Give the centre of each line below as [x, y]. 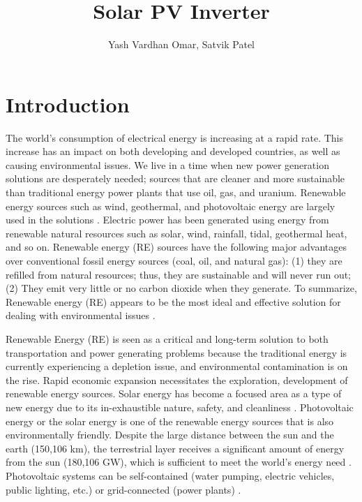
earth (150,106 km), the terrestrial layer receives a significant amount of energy [175, 448]
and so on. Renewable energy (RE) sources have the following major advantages [176, 247]
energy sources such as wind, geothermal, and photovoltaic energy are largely [171, 206]
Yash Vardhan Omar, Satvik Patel [181, 44]
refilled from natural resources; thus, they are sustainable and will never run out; [179, 274]
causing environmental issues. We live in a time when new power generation [167, 164]
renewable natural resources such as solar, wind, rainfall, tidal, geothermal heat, [176, 233]
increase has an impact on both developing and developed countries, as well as [173, 151]
